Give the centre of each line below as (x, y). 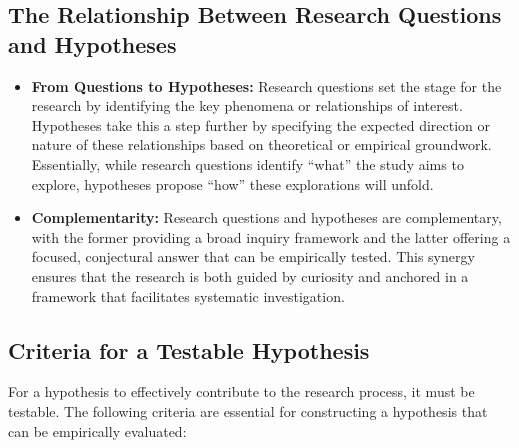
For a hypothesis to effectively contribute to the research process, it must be (241, 391)
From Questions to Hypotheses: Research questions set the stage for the (266, 85)
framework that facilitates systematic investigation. (188, 295)
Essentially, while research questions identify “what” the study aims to (247, 163)
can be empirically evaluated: (97, 430)
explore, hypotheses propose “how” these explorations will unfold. (232, 183)
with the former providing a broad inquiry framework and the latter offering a (271, 236)
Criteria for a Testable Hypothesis (189, 349)
